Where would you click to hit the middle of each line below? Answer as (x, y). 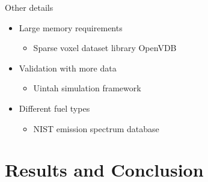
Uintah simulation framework (87, 88)
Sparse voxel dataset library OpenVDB (105, 48)
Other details (29, 7)
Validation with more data (68, 68)
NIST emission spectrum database (96, 128)
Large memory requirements (71, 27)
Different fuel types (54, 108)
